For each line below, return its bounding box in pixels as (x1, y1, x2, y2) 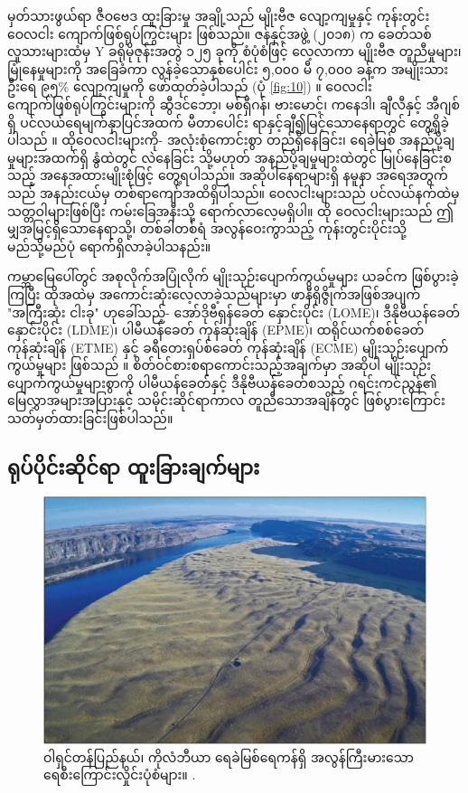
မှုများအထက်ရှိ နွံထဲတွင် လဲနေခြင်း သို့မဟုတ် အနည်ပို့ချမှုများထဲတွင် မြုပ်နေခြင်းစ (7, 147, 452, 166)
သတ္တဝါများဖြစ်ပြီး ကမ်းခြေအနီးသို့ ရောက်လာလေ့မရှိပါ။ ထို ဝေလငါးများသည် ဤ (7, 201, 454, 220)
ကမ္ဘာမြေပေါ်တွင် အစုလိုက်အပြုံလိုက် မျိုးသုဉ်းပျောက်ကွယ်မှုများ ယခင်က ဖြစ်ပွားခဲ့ (7, 267, 459, 286)
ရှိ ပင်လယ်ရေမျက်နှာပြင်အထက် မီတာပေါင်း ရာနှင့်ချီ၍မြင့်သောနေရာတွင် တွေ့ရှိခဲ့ (7, 112, 450, 131)
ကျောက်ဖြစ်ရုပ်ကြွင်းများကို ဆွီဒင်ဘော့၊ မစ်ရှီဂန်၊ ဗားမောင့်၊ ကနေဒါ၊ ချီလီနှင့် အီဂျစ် (7, 94, 460, 113)
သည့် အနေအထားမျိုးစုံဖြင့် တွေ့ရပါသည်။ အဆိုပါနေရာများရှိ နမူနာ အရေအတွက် (7, 165, 448, 184)
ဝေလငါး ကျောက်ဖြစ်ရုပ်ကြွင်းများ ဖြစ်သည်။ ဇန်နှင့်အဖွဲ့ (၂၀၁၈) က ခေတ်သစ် (7, 24, 432, 42)
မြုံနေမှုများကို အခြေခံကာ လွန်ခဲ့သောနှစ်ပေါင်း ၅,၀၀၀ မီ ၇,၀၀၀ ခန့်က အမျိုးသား (7, 59, 449, 78)
